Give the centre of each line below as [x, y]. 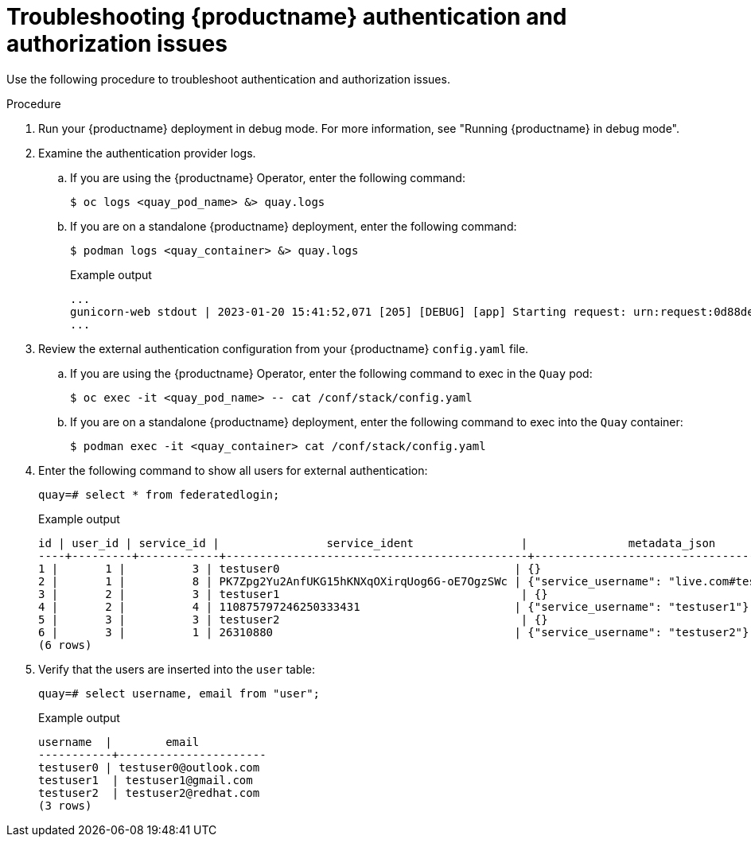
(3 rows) [65, 805]
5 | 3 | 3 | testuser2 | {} [293, 619]
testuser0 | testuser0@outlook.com [149, 767]
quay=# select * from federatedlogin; [159, 494]
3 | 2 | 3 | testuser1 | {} [293, 594]
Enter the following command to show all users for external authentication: [233, 470]
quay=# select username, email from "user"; [179, 693]
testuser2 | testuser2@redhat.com [149, 792]
